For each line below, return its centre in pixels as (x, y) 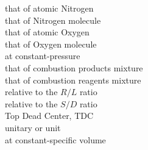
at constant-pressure (43, 56)
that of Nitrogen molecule (53, 20)
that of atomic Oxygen (47, 32)
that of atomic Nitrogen (49, 8)
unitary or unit (33, 127)
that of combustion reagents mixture (73, 80)
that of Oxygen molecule (51, 44)
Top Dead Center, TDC (49, 116)
